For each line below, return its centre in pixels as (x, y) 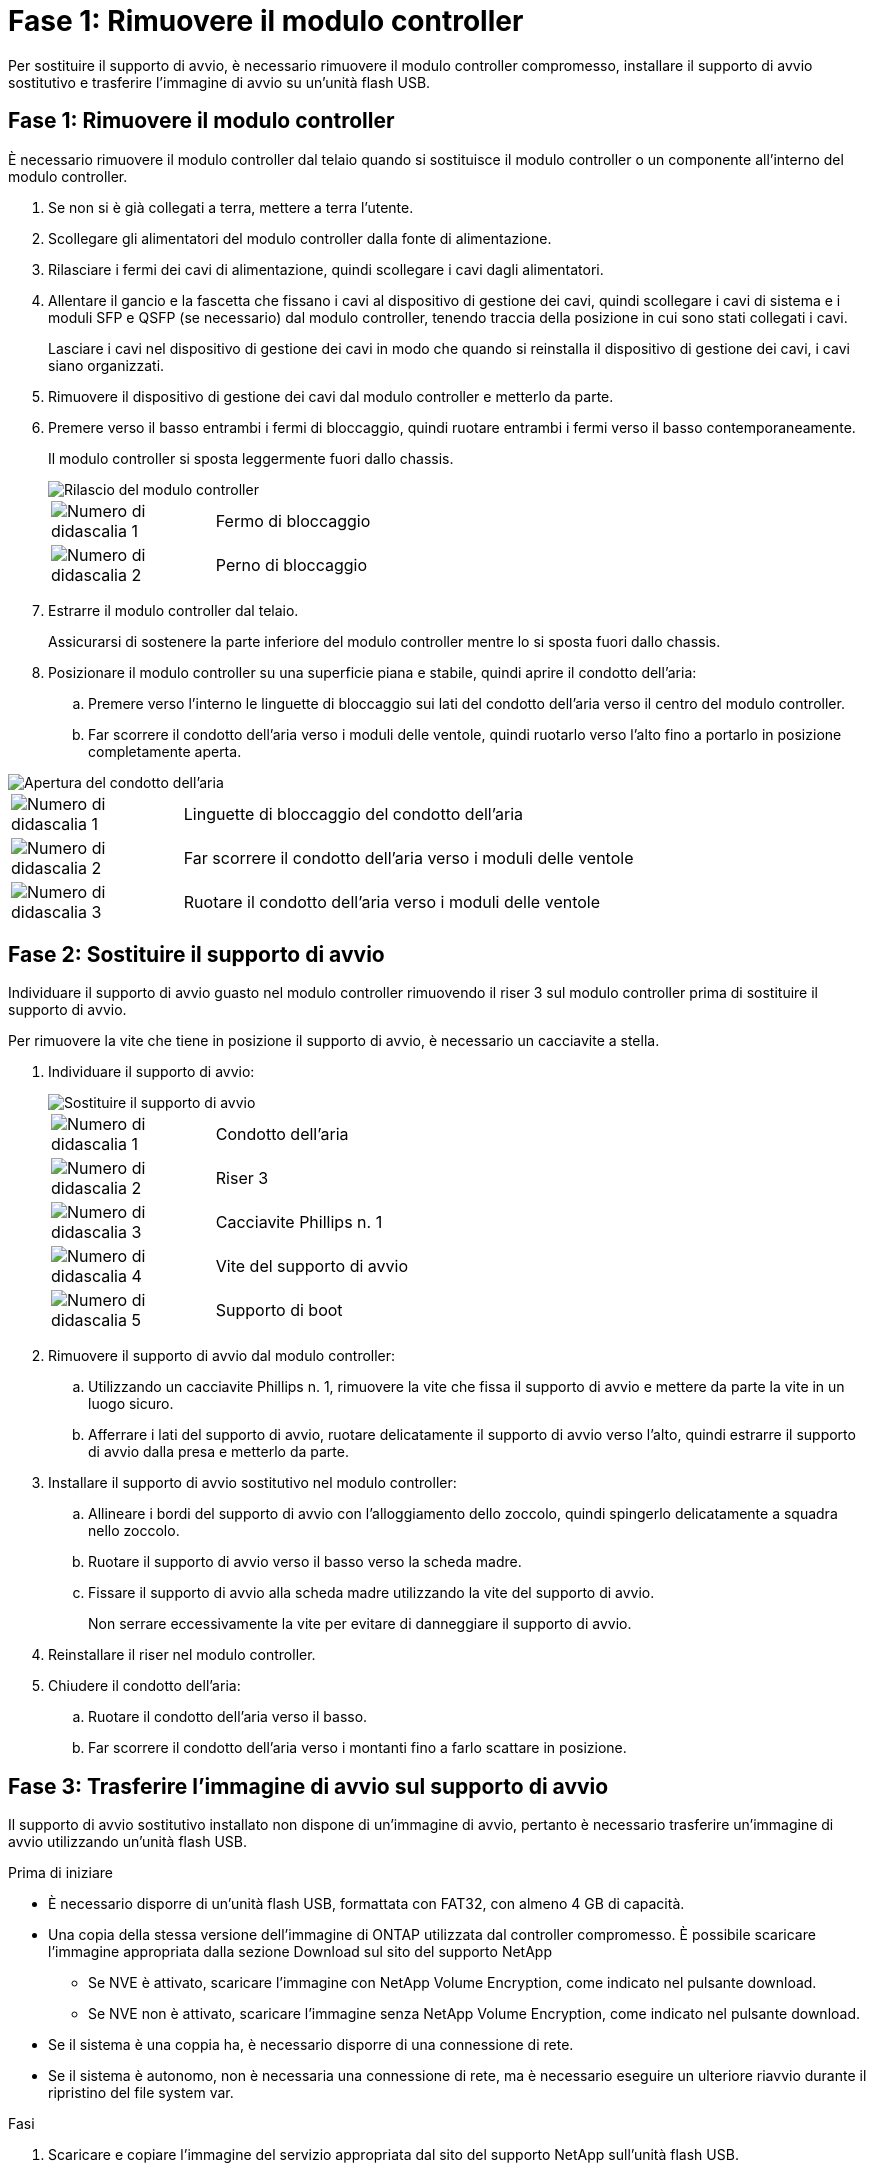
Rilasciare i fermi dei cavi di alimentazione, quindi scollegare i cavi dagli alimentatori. (326, 269)
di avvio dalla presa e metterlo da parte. (218, 1452)
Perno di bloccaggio (291, 564)
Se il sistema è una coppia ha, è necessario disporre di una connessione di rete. (311, 2045)
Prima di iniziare (60, 1873)
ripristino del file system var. (141, 2093)
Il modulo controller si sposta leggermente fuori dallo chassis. (251, 458)
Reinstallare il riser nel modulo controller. (182, 1655)
